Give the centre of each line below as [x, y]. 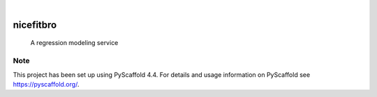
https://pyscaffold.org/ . [46, 84]
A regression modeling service [74, 43]
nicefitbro [35, 25]
